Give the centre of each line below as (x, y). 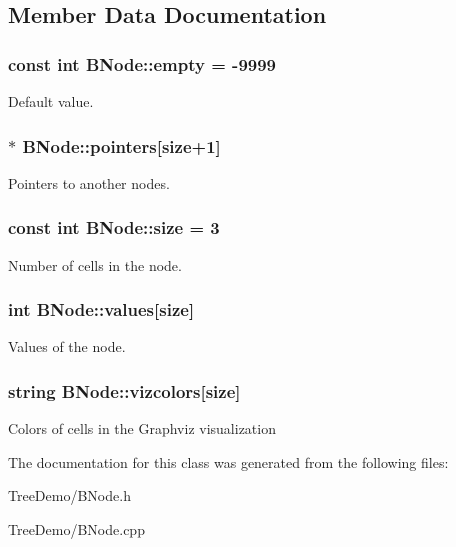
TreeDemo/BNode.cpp (76, 529)
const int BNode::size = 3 (114, 227)
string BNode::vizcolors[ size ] (124, 390)
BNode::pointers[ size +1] (121, 145)
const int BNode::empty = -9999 (142, 63)
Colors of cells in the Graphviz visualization (142, 428)
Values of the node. (67, 346)
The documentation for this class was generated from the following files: (228, 461)
